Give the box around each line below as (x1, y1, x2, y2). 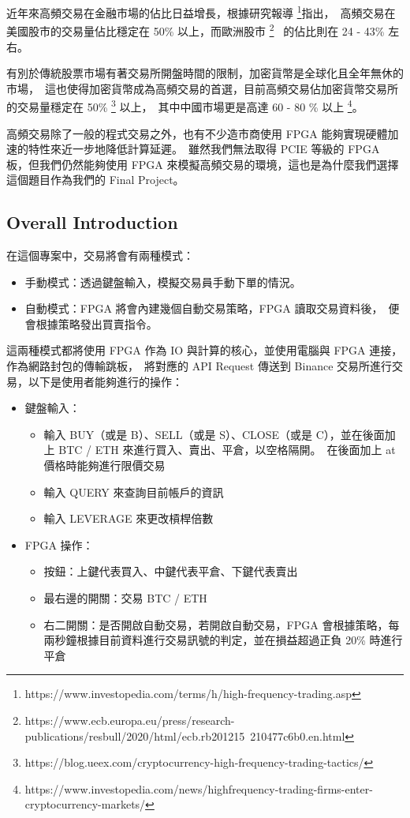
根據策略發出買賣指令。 (35, 315, 158, 332)
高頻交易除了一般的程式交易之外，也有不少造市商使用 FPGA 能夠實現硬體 (6, 125, 388, 141)
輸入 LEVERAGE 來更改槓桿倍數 (43, 510, 214, 527)
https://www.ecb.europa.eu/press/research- (24, 711, 235, 728)
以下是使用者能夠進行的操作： (28, 373, 183, 389)
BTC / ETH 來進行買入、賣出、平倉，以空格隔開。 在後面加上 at (58, 441, 396, 458)
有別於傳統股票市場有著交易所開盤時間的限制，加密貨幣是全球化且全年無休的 (6, 65, 404, 81)
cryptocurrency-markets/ (24, 796, 146, 812)
